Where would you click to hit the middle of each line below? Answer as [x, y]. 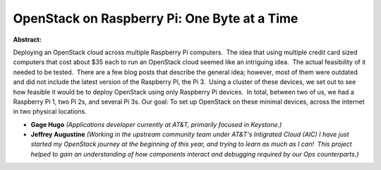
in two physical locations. [50, 111]
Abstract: [27, 40]
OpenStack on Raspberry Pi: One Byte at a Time [156, 18]
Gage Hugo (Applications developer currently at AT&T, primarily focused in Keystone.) [156, 124]
